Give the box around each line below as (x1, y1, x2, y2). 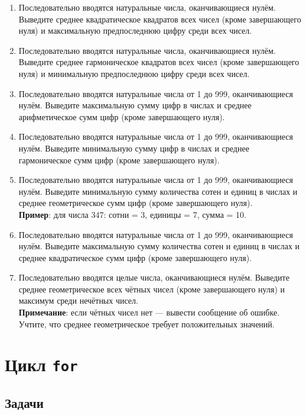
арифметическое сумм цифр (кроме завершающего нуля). (18, 110, 225, 123)
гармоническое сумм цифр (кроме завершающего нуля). (18, 153, 220, 166)
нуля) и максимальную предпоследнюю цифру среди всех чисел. (18, 24, 252, 37)
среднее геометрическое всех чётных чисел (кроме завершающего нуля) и (18, 282, 285, 295)
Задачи (5, 394, 44, 412)
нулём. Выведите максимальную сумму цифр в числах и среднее (18, 99, 252, 111)
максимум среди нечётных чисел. (18, 294, 138, 307)
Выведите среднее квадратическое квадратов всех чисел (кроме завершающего (18, 12, 301, 25)
